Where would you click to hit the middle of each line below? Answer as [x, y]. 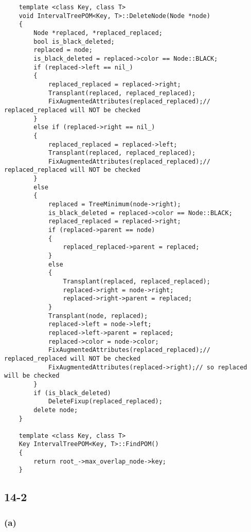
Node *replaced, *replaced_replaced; [98, 33]
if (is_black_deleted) [72, 393]
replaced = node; [63, 50]
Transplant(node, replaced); [98, 316]
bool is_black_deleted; [74, 41]
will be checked [32, 376]
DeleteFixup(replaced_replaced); [105, 402]
